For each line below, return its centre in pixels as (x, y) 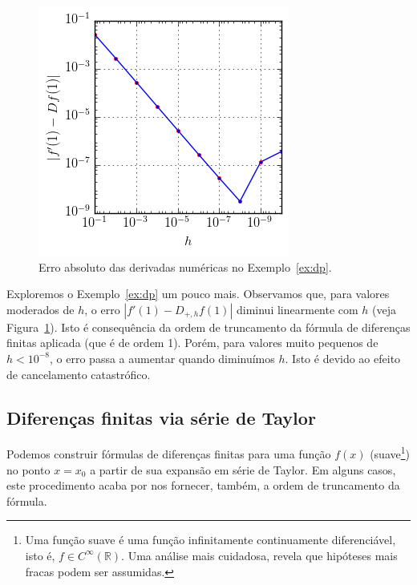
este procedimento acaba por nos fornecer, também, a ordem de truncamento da (203, 485)
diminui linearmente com (297, 309)
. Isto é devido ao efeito (343, 358)
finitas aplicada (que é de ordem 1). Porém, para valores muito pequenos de (192, 343)
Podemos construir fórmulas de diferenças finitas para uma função (169, 454)
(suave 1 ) (390, 453)
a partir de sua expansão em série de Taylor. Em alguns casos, (243, 469)
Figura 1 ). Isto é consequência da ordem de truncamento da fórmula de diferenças (208, 327)
